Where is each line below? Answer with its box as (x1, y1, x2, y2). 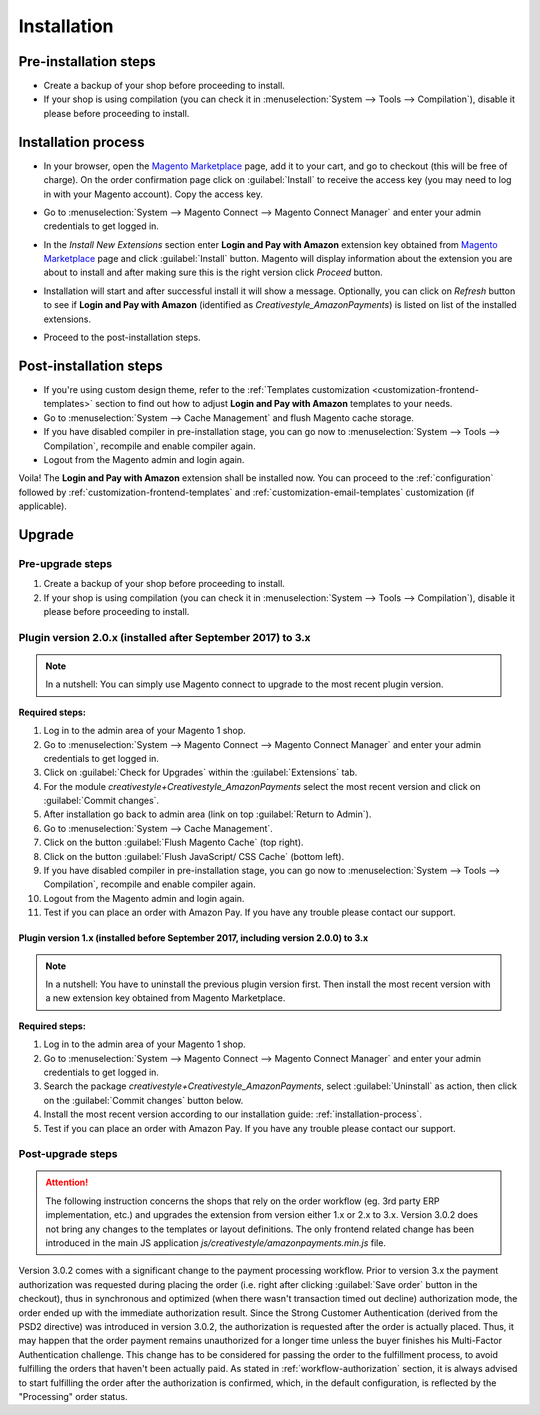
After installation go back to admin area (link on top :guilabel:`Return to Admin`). (43, 808, 372, 820)
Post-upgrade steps (18, 1147, 118, 1161)
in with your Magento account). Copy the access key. (43, 188, 264, 200)
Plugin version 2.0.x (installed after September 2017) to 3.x (18, 630, 311, 644)
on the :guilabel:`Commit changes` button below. (43, 1094, 244, 1106)
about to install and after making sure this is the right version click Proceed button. (43, 266, 384, 279)
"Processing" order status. (18, 1390, 129, 1402)
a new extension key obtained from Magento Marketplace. (45, 992, 286, 1004)
